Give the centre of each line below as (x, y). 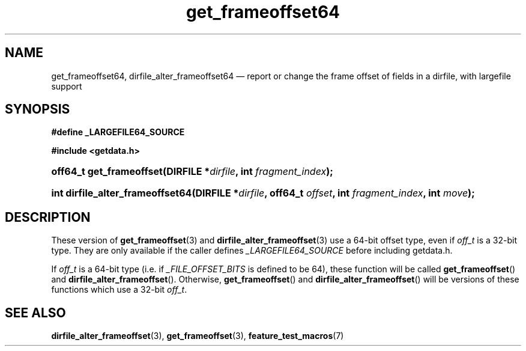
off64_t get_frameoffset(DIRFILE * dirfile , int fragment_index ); (192, 172)
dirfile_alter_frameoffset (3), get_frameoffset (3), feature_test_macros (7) (198, 336)
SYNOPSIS (38, 109)
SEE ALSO (35, 313)
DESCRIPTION (48, 217)
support (67, 86)
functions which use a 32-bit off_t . (119, 290)
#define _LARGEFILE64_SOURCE (118, 132)
